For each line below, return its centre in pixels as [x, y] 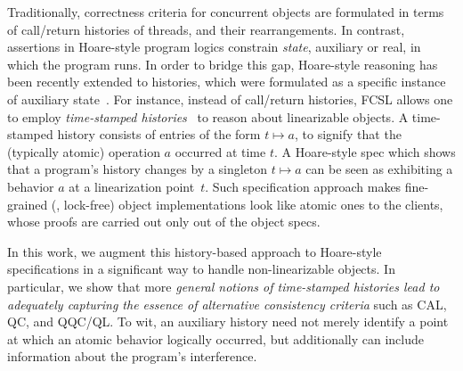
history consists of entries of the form [159, 134]
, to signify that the [348, 134]
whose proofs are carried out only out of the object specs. [164, 222]
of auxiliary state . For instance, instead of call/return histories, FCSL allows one [230, 99]
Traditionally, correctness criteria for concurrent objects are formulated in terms [226, 12]
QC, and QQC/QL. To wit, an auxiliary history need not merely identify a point [228, 322]
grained [28, 204]
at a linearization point [132, 186]
